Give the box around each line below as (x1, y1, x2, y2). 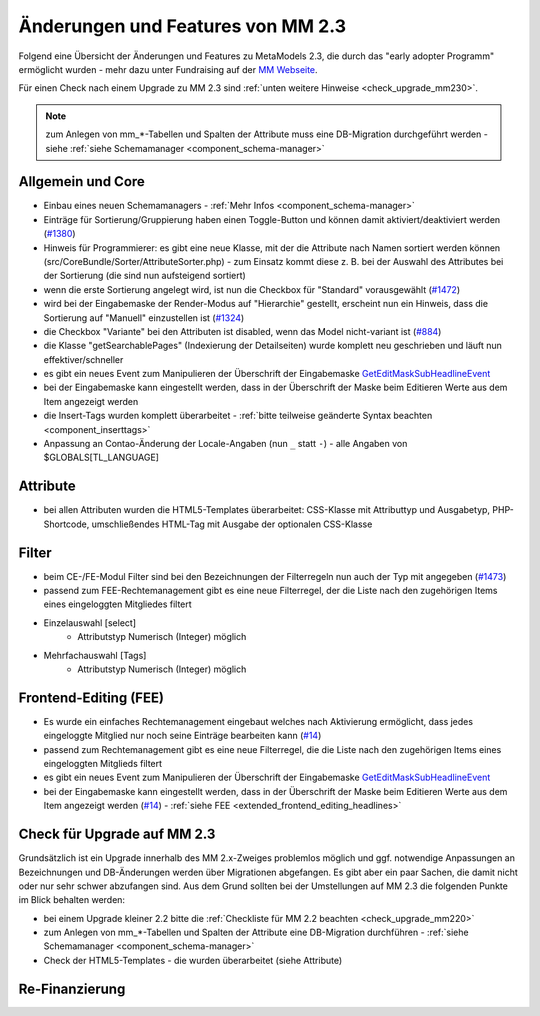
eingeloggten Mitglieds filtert (43, 758, 163, 770)
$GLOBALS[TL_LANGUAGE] (43, 451, 160, 464)
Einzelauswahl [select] (43, 616, 137, 629)
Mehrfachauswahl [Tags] (43, 649, 147, 661)
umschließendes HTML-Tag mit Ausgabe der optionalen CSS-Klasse (91, 518, 373, 530)
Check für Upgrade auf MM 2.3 (18, 826, 216, 843)
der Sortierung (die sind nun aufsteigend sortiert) (43, 270, 247, 282)
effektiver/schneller (43, 353, 124, 365)
